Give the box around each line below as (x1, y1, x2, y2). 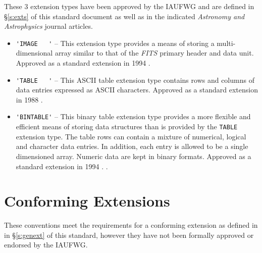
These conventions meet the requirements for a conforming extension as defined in (4, 220, 258, 230)
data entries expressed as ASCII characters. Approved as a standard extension (16, 84, 258, 95)
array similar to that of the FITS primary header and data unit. (55, 47, 254, 58)
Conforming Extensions (4, 190, 170, 211)
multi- (217, 37, 236, 48)
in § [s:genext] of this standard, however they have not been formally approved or (4, 229, 254, 240)
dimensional (16, 47, 53, 58)
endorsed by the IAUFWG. (4, 239, 88, 250)
